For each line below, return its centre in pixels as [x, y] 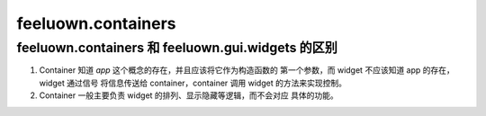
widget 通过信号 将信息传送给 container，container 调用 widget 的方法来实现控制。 [193, 83]
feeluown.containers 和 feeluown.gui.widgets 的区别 [177, 48]
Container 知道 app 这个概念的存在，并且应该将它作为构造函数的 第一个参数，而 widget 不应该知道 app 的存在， [247, 70]
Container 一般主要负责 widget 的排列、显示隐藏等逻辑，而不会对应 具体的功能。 [189, 95]
